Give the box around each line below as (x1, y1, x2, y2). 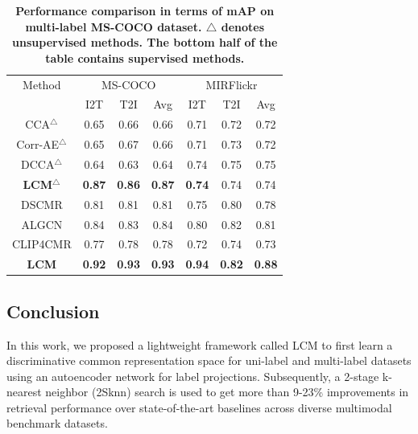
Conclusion (6, 298, 100, 323)
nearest (6, 383, 42, 400)
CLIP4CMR (12, 235, 72, 252)
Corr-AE (16, 136, 60, 153)
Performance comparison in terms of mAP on (15, 2, 275, 18)
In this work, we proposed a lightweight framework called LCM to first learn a (6, 336, 393, 353)
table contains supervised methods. (45, 49, 245, 66)
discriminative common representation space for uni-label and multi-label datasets (6, 352, 412, 369)
